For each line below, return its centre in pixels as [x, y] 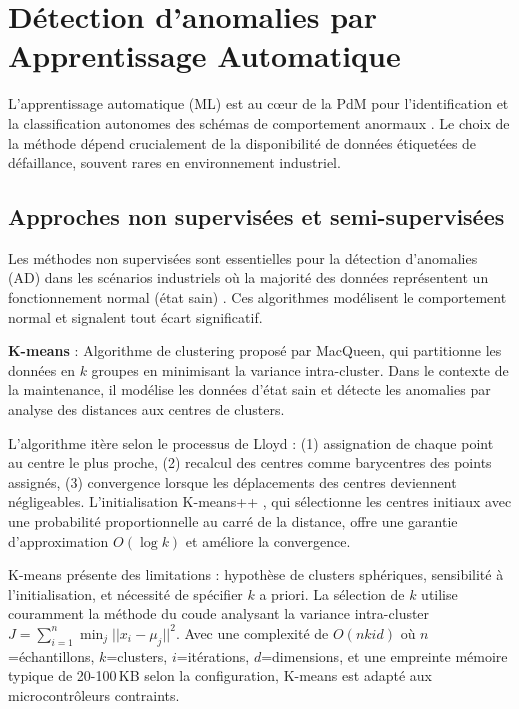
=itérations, [213, 655]
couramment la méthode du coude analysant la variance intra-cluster [219, 613]
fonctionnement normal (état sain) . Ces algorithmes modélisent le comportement [257, 297]
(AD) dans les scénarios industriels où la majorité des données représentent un [248, 277]
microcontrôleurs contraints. [94, 694]
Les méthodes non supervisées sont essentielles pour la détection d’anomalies [243, 257]
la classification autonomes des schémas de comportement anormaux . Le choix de [259, 122]
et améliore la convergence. [268, 540]
